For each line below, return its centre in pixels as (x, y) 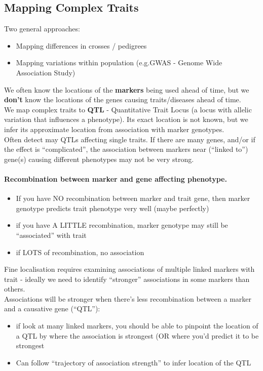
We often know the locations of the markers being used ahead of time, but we (127, 89)
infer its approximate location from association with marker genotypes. (114, 129)
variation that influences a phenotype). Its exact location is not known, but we (126, 119)
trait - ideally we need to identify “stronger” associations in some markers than (127, 279)
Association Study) (46, 72)
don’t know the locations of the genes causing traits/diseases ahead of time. (123, 99)
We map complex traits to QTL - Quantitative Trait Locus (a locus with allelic (128, 109)
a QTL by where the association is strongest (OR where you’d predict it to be (137, 335)
